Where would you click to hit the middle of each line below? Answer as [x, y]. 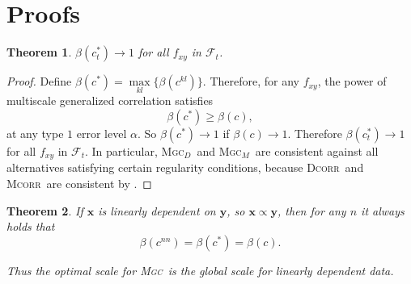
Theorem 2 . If [45, 210]
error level [102, 133]
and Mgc [219, 150]
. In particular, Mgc [134, 150]
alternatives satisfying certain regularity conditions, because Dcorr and [185, 167]
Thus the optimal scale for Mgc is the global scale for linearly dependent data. [200, 270]
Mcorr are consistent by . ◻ [79, 183]
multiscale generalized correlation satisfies [110, 100]
